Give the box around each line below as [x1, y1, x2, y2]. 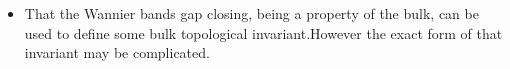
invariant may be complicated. [24, 42, 210, 63]
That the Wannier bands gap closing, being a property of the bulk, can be [24, 3, 479, 23]
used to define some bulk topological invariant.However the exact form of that [24, 22, 503, 43]
